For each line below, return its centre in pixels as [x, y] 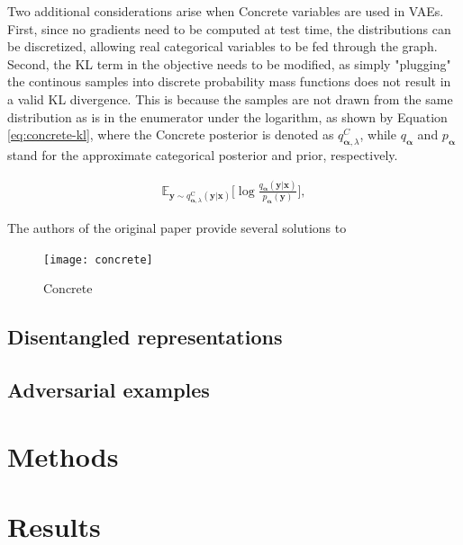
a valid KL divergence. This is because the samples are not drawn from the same [230, 98]
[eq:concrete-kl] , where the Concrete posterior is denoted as [171, 134]
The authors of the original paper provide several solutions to [177, 227]
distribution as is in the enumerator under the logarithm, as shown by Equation [227, 116]
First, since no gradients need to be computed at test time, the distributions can [229, 28]
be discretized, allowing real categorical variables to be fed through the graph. [222, 46]
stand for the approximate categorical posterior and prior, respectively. [203, 154]
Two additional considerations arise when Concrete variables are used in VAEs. [226, 11]
